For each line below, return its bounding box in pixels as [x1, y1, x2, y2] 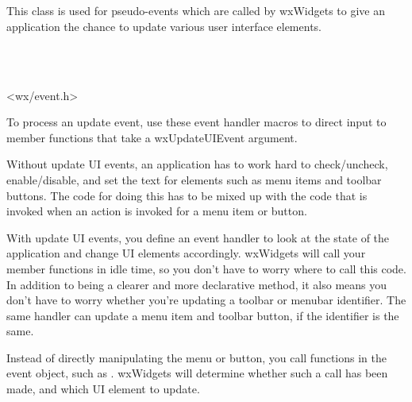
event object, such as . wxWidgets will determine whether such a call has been [6, 365, 388, 381]
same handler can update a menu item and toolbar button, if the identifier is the [6, 307, 399, 323]
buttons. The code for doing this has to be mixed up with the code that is [6, 187, 368, 203]
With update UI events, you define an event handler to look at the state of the [6, 229, 390, 245]
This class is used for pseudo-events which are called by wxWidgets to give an [6, 2, 386, 19]
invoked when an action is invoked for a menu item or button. [6, 203, 307, 219]
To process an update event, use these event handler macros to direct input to [6, 114, 387, 130]
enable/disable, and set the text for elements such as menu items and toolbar [6, 171, 382, 187]
